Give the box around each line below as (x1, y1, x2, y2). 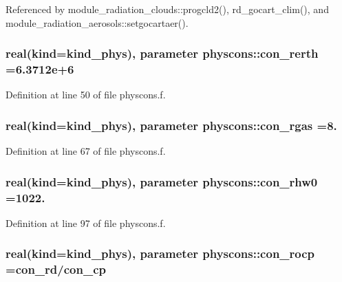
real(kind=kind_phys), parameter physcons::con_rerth (6, 45, 319, 62)
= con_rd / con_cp (6, 261, 106, 278)
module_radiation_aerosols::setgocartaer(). (6, 15, 189, 30)
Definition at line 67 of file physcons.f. (6, 144, 166, 158)
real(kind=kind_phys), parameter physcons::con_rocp (6, 245, 315, 262)
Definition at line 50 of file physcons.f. (6, 87, 166, 102)
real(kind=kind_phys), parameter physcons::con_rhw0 (6, 173, 318, 190)
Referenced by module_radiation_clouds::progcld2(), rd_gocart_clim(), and (6, 2, 329, 16)
